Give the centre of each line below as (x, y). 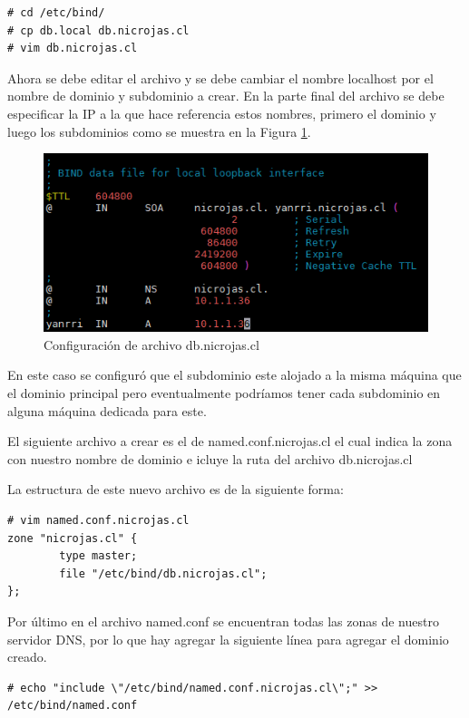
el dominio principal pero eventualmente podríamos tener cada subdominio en (224, 393)
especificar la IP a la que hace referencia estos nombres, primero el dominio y (222, 113)
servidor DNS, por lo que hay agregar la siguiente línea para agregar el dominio (228, 639)
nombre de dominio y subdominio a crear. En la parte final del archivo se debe (226, 96)
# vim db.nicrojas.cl (73, 49)
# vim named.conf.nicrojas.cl (98, 520)
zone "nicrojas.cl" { (73, 538)
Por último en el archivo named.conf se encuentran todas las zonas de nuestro (223, 621)
